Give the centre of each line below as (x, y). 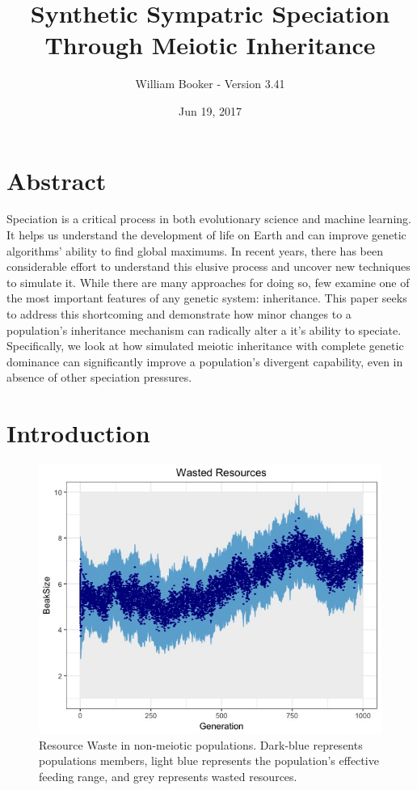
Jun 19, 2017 (210, 110)
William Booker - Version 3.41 (210, 84)
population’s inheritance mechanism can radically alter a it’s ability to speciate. (204, 330)
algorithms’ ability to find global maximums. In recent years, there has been (195, 250)
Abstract (57, 180)
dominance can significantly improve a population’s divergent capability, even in (205, 361)
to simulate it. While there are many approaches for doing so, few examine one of (208, 282)
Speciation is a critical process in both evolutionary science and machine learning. (209, 219)
